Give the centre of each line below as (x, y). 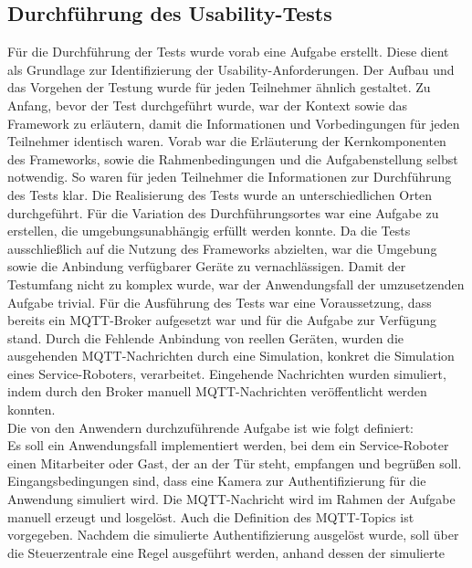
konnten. (31, 410)
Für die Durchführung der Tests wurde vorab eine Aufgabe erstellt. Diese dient (228, 52)
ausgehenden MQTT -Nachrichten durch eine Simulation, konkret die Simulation (231, 356)
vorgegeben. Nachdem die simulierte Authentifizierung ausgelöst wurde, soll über (233, 535)
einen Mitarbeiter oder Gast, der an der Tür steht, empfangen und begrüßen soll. (235, 463)
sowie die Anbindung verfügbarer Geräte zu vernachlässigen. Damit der (207, 266)
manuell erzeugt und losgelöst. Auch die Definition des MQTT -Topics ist (211, 516)
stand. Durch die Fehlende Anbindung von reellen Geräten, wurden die (205, 337)
